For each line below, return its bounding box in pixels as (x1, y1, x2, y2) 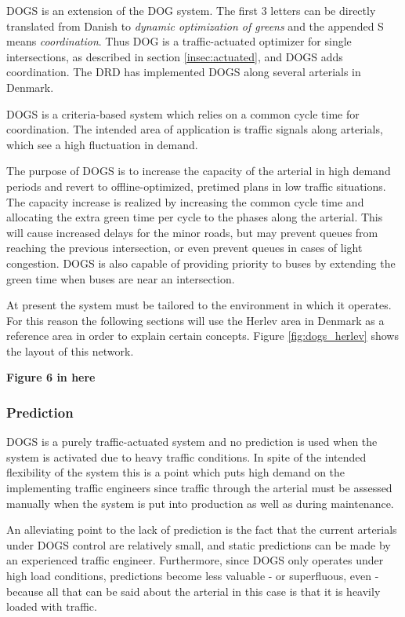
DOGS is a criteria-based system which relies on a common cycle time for (6, 105, 360, 122)
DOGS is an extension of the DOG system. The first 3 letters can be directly (6, 2, 376, 18)
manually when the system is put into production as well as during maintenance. (6, 495, 394, 511)
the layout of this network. (6, 342, 134, 359)
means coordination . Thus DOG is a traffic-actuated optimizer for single (6, 33, 352, 49)
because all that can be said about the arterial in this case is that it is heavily (6, 582, 381, 599)
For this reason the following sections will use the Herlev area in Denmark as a (6, 312, 385, 328)
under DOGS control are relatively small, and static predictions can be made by (6, 536, 391, 553)
